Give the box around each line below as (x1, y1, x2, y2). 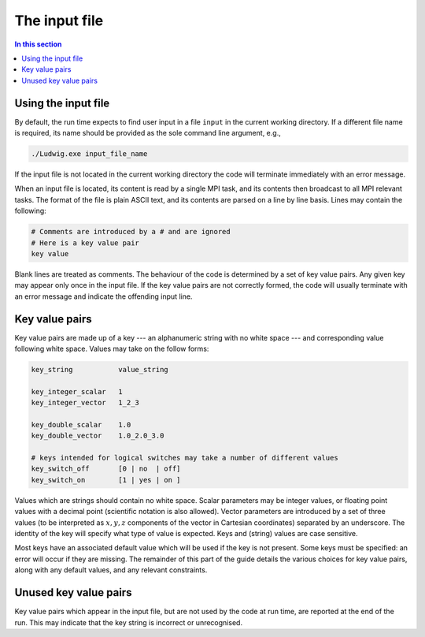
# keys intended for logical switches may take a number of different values (31, 453, 338, 463)
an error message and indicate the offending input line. (14, 292, 193, 301)
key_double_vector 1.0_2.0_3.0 (31, 431, 164, 441)
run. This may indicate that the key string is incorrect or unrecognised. (14, 617, 243, 627)
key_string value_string (31, 365, 168, 374)
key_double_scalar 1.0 (31, 420, 131, 429)
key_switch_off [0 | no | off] (31, 464, 181, 473)
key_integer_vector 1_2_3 (31, 398, 139, 408)
